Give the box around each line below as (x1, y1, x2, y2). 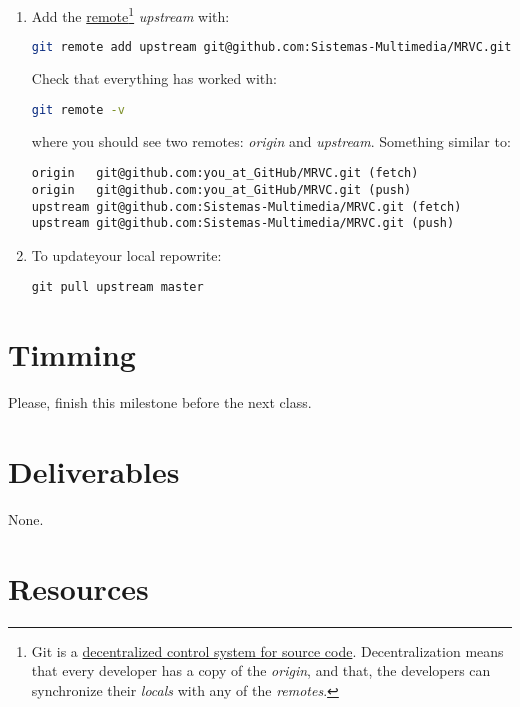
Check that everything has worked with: (31, 68, 277, 89)
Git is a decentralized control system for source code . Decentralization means (31, 640, 504, 661)
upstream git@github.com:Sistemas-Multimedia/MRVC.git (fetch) (31, 199, 462, 214)
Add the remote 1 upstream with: (31, 3, 230, 26)
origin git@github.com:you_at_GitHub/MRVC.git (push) (31, 182, 412, 197)
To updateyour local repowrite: (31, 244, 222, 265)
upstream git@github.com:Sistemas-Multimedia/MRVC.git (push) (31, 216, 455, 231)
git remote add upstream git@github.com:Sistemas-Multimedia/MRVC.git (31, 40, 512, 55)
